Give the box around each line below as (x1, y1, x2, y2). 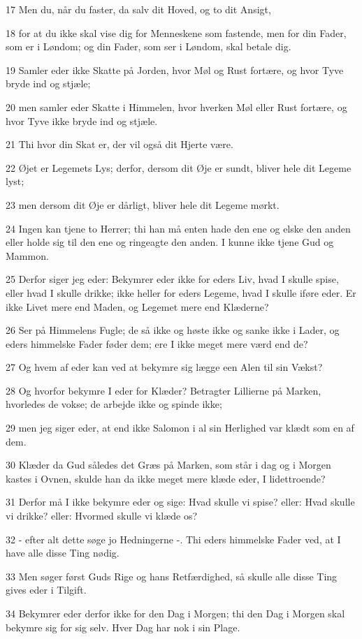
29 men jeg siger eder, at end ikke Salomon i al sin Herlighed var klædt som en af (6, 420, 354, 435)
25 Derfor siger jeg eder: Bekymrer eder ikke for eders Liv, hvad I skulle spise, (6, 272, 339, 286)
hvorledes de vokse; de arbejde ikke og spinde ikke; (6, 397, 222, 411)
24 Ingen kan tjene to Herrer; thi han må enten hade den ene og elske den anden (6, 221, 351, 235)
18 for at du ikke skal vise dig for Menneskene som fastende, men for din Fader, (6, 25, 347, 40)
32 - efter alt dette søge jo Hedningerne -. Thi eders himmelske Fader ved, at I (6, 531, 341, 546)
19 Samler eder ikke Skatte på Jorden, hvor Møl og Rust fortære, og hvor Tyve (6, 62, 344, 77)
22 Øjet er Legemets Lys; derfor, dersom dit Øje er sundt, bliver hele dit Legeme (6, 160, 352, 175)
